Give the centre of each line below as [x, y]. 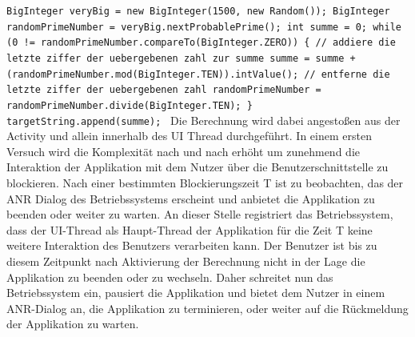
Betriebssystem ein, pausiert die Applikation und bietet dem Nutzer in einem [196, 293]
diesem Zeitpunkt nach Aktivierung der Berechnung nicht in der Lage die [186, 261]
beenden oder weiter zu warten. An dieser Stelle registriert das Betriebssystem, [200, 214]
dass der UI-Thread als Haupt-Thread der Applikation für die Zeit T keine [190, 229]
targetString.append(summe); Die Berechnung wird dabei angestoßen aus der [204, 120]
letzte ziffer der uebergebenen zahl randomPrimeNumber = [164, 90]
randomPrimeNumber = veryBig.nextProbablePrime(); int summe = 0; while [204, 27]
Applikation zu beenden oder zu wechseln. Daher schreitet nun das [170, 277]
